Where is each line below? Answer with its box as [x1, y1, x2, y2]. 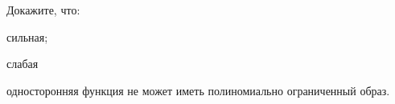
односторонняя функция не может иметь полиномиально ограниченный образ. [6, 82, 390, 98]
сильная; [6, 28, 48, 45]
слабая [6, 55, 39, 72]
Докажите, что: [6, 2, 80, 18]
